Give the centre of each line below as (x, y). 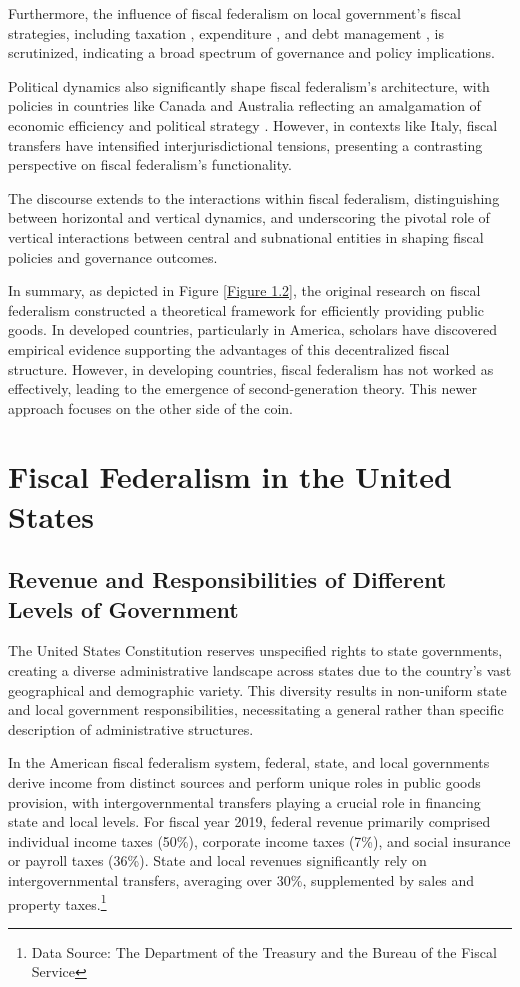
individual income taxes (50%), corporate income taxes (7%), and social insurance (259, 840)
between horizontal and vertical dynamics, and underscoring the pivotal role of (249, 217)
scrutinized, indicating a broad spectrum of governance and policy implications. (251, 52)
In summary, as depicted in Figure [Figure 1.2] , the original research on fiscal (244, 290)
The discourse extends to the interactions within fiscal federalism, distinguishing (254, 197)
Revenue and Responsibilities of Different (227, 579)
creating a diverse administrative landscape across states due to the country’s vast (260, 670)
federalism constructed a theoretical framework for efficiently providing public (246, 309)
